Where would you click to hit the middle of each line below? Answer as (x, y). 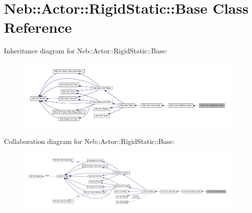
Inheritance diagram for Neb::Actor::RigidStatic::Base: (86, 51)
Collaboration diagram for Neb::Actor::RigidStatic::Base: (89, 141)
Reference (38, 27)
